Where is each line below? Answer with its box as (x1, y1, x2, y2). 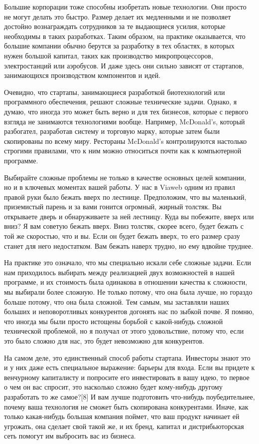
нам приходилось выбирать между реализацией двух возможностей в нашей (4, 267, 235, 277)
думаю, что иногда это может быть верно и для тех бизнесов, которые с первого (4, 106, 249, 116)
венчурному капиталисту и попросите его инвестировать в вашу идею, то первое (4, 372, 250, 382)
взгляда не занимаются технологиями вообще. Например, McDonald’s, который (4, 116, 245, 126)
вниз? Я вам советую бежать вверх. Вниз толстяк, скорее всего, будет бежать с (4, 221, 244, 231)
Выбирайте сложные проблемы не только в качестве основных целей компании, (4, 172, 246, 182)
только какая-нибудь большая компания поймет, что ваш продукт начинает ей (4, 411, 240, 422)
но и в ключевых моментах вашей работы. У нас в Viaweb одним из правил (4, 182, 236, 192)
